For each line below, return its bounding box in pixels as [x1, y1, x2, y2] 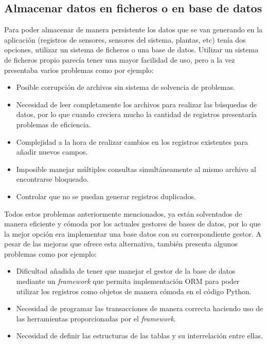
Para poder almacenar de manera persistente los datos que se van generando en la [4, 24, 263, 35]
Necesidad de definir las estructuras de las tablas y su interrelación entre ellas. [16, 330, 263, 341]
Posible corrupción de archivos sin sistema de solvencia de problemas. [16, 82, 235, 92]
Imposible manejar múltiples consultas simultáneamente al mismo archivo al [16, 163, 256, 174]
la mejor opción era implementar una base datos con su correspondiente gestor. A [4, 228, 261, 239]
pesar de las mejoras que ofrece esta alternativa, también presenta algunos [4, 238, 238, 249]
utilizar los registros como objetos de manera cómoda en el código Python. [16, 285, 252, 296]
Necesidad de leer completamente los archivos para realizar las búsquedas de [16, 99, 257, 109]
